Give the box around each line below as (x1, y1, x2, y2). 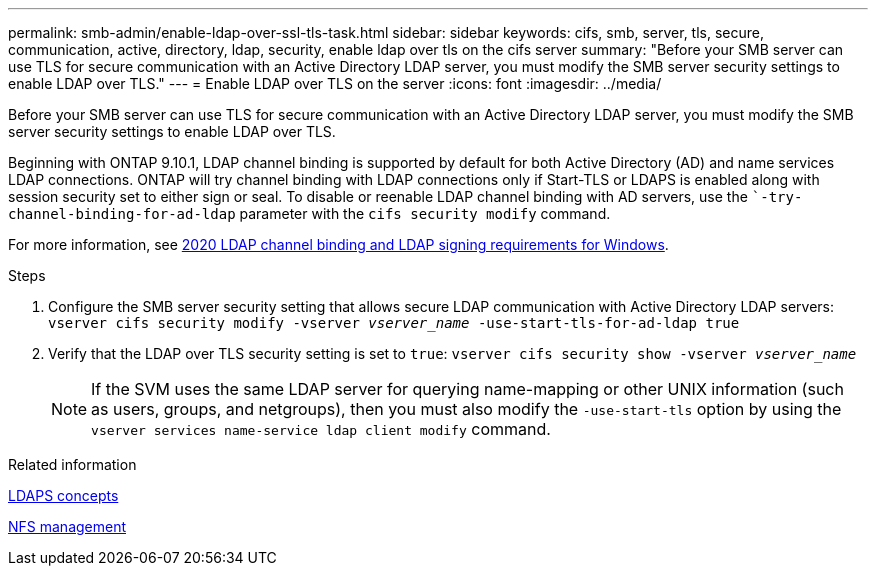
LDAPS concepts (8, 487, 119, 504)
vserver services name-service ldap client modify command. (91, 419, 551, 439)
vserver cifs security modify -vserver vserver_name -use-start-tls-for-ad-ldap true (48, 315, 740, 331)
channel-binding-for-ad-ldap (8, 206, 236, 222)
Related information (8, 456, 137, 473)
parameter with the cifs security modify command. (239, 205, 611, 222)
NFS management (8, 518, 127, 535)
